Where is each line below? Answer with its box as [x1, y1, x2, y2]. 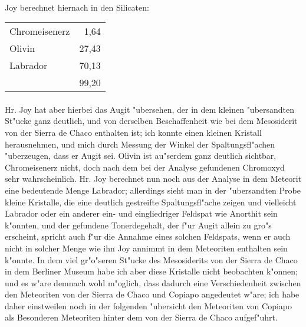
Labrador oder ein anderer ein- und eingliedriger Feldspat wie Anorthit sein [5, 207, 278, 220]
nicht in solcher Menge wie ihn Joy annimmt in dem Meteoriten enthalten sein [5, 241, 288, 254]
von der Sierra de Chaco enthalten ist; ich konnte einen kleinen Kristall [5, 126, 262, 138]
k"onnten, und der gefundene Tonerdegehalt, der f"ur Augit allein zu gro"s [5, 218, 272, 231]
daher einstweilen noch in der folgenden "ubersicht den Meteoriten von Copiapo [5, 299, 292, 312]
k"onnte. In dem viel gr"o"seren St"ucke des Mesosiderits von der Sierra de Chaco [5, 253, 298, 266]
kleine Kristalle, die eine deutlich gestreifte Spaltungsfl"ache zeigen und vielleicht [5, 195, 297, 208]
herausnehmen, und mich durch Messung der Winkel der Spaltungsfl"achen [5, 138, 275, 150]
